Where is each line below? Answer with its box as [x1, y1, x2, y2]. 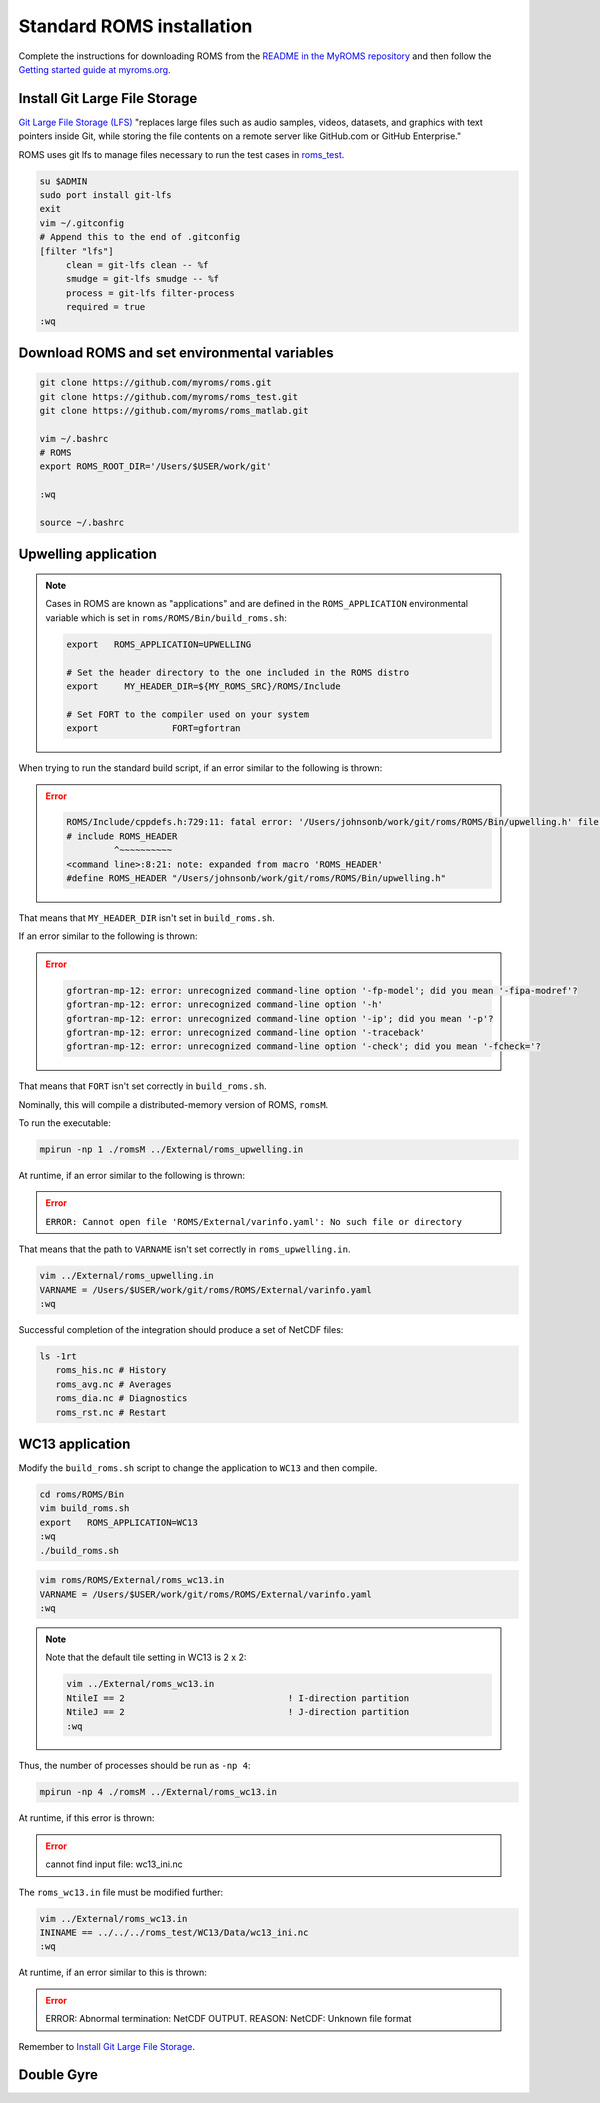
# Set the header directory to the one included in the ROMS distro [66, 666, 410, 678]
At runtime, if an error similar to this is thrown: [18, 1966, 207, 1979]
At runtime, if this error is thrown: [18, 1812, 155, 1824]
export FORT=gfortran [66, 723, 241, 734]
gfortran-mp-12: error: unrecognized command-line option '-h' [66, 999, 384, 1010]
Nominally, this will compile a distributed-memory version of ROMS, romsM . [18, 1098, 329, 1110]
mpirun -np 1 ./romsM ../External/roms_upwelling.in [39, 1144, 304, 1155]
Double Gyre [18, 2066, 99, 2084]
